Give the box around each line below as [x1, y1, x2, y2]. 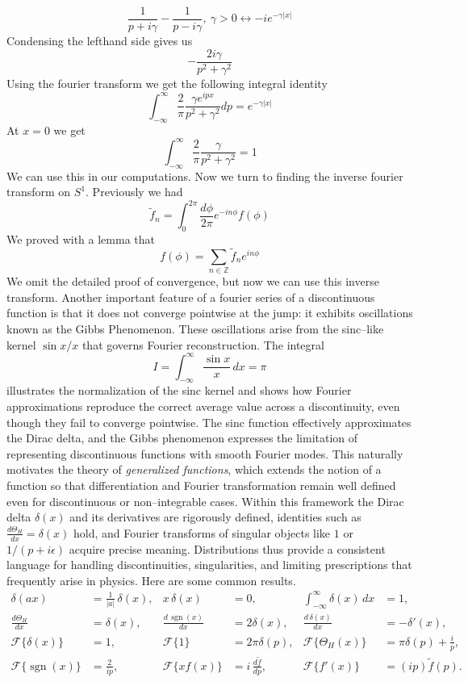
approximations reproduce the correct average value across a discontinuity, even [6, 398, 400, 415]
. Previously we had [86, 183, 183, 200]
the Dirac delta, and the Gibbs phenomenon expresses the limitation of [6, 429, 358, 446]
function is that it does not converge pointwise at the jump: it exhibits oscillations [6, 304, 413, 321]
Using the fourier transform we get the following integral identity [6, 74, 328, 91]
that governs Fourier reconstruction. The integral [81, 336, 324, 353]
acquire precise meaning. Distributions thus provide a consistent [69, 540, 386, 557]
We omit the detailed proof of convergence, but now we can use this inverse [6, 273, 379, 290]
